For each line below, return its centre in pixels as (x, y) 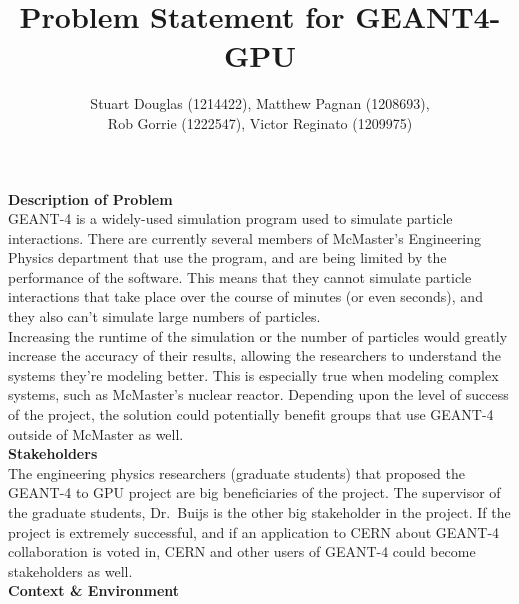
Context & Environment (94, 590)
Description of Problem (90, 198)
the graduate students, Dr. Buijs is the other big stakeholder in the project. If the (259, 512)
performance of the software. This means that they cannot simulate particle (240, 276)
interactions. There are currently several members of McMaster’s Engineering (245, 237)
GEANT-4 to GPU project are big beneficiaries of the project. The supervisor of (254, 492)
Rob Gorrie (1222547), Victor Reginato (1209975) (260, 122)
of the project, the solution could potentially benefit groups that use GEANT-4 (251, 414)
